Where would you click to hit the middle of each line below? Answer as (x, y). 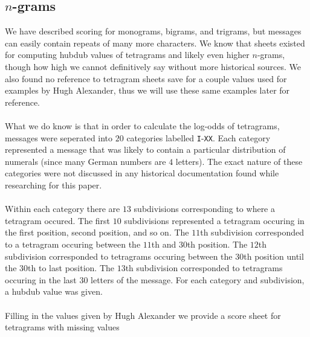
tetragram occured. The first (58, 220)
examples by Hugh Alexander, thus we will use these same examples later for (147, 90)
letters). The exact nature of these (239, 161)
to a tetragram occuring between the (73, 244)
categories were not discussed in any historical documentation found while (142, 173)
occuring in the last (41, 279)
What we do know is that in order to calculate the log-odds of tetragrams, (142, 125)
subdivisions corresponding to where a (204, 209)
